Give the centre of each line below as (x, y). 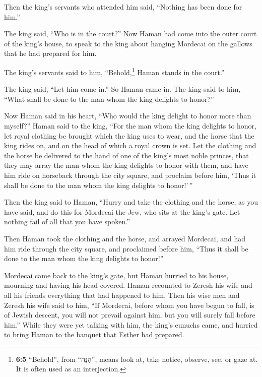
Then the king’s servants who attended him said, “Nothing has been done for (123, 7)
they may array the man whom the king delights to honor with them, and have (126, 165)
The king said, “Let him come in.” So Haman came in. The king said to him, (122, 89)
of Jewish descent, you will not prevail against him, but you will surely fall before (130, 315)
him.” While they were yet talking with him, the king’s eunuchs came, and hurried (131, 324)
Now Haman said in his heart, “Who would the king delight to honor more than (128, 116)
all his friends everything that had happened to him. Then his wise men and (122, 295)
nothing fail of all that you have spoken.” (67, 222)
